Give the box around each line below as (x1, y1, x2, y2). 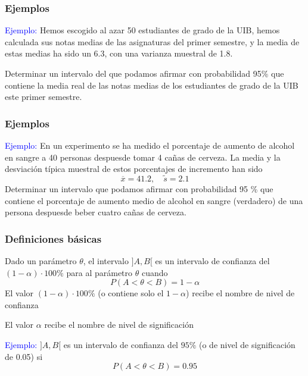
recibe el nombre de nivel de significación (44, 318, 194, 331)
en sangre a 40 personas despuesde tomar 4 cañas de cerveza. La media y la (5, 151, 281, 163)
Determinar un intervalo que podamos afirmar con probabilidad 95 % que (5, 183, 273, 195)
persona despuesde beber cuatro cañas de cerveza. (5, 206, 186, 218)
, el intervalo (83, 255, 129, 267)
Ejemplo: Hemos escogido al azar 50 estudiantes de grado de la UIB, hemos (5, 24, 280, 36)
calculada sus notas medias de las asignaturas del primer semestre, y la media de (5, 35, 300, 48)
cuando (141, 266, 168, 278)
